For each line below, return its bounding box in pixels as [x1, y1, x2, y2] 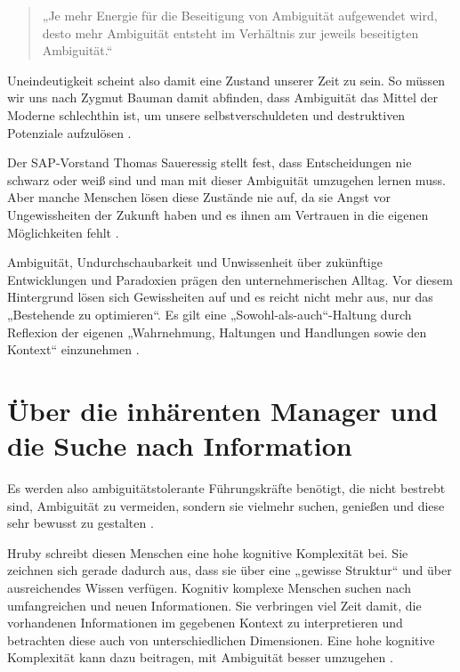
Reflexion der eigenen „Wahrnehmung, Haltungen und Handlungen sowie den [7, 322, 427, 341]
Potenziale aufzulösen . [7, 123, 132, 142]
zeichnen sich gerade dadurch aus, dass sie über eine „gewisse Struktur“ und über [7, 561, 452, 579]
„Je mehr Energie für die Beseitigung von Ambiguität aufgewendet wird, [42, 6, 438, 24]
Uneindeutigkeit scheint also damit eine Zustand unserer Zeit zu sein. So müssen [7, 70, 446, 89]
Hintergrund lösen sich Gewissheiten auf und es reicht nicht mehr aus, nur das [7, 287, 433, 306]
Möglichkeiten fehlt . [7, 223, 119, 241]
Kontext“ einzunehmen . [7, 340, 140, 359]
